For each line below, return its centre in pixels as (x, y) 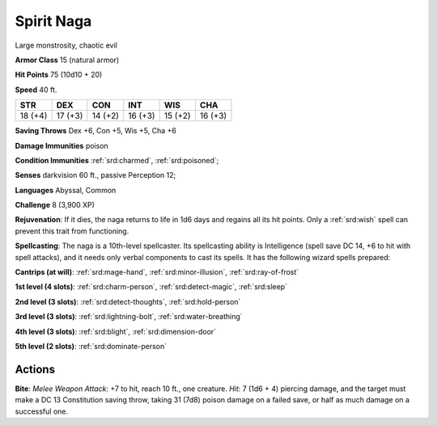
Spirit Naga (53, 21)
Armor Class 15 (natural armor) (67, 60)
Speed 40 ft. (36, 90)
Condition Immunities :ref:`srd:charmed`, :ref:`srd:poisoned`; (117, 160)
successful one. (42, 411)
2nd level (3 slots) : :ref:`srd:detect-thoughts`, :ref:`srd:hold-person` (128, 301)
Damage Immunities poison (62, 145)
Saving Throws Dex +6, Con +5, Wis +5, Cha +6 (96, 131)
